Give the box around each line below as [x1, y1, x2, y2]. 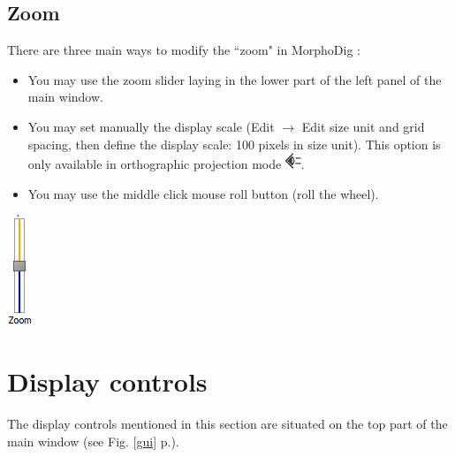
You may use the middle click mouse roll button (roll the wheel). [27, 184, 379, 202]
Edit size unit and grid [301, 117, 425, 135]
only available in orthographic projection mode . [27, 155, 305, 173]
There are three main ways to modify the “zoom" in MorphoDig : [7, 41, 360, 59]
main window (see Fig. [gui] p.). [7, 431, 179, 450]
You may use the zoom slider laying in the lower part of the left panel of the [27, 70, 442, 88]
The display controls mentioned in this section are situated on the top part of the [7, 415, 448, 433]
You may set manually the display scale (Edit [27, 117, 275, 135]
